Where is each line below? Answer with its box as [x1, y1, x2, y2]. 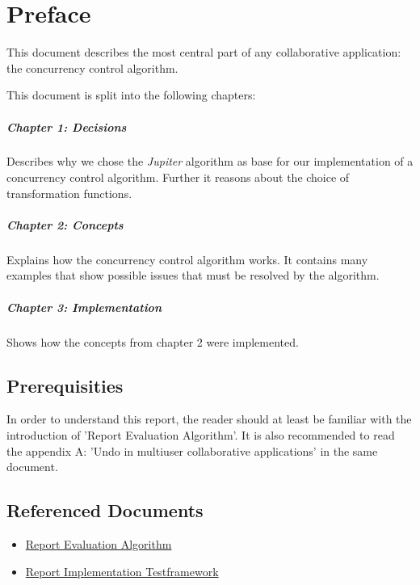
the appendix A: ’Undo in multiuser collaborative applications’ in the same [6, 442, 378, 459]
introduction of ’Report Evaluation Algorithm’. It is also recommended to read [6, 426, 395, 443]
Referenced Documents [6, 498, 204, 523]
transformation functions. [6, 184, 132, 201]
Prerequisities [6, 372, 124, 398]
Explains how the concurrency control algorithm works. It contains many [6, 250, 368, 267]
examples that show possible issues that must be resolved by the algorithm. [6, 267, 380, 284]
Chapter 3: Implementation [6, 298, 162, 315]
